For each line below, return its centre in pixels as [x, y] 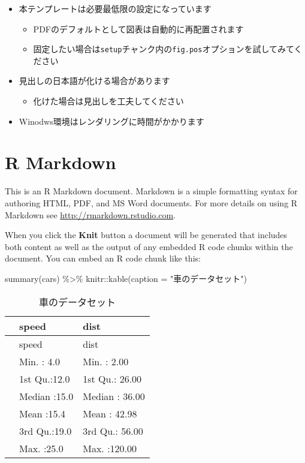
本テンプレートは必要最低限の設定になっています [115, 8]
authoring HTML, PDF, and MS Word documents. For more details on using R [151, 202]
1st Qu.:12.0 [45, 378]
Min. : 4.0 [40, 361]
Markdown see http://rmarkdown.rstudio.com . [90, 214]
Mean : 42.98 [110, 413]
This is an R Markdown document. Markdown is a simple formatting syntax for [151, 191]
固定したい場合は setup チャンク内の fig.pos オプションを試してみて [164, 49]
